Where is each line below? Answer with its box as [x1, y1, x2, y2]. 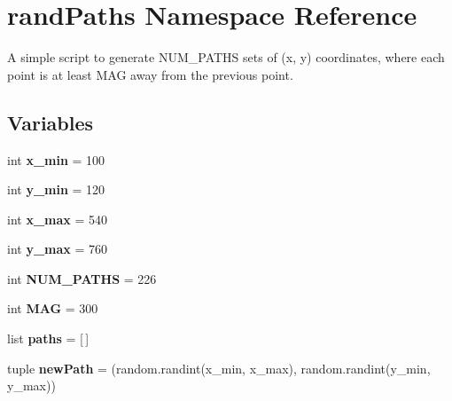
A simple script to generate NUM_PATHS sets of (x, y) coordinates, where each [7, 48, 445, 67]
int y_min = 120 [7, 180, 105, 199]
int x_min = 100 [7, 150, 105, 169]
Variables [7, 108, 94, 136]
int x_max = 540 [7, 209, 108, 228]
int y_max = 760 [7, 240, 108, 258]
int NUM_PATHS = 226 [7, 269, 157, 287]
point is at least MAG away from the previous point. [7, 65, 293, 83]
